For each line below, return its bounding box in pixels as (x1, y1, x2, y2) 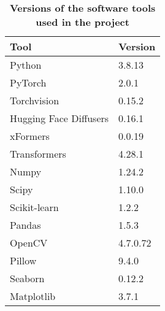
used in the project (36, 15, 129, 29)
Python (10, 58, 42, 72)
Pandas (10, 218, 41, 232)
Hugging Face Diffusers (10, 111, 109, 125)
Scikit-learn (10, 200, 59, 214)
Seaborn (10, 271, 45, 285)
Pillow (10, 253, 37, 267)
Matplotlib (10, 289, 56, 303)
